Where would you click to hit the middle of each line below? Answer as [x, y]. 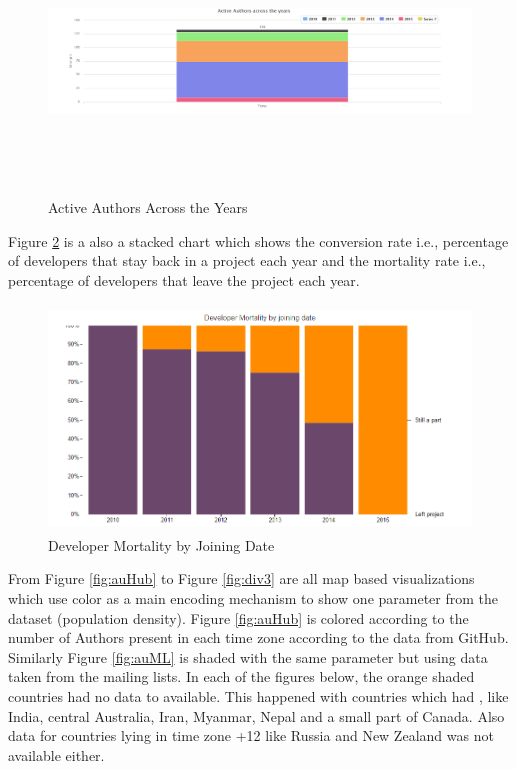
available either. [56, 754]
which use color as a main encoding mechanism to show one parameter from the [253, 598]
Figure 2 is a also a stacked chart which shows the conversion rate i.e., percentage [258, 240]
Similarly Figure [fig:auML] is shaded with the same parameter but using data [248, 656]
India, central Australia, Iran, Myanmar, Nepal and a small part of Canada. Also [256, 715]
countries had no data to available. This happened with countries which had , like [258, 696]
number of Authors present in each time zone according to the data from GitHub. [258, 637]
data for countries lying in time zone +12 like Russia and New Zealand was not [251, 735]
